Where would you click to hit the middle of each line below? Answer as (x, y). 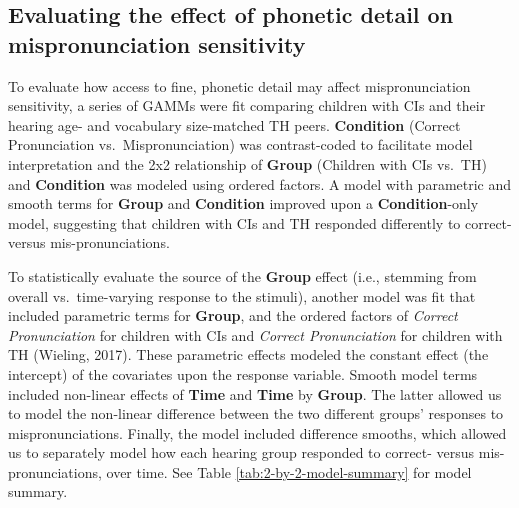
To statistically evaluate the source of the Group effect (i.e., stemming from (242, 275)
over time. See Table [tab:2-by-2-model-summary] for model (289, 471)
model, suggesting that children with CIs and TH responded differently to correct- (260, 222)
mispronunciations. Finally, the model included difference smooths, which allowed (257, 432)
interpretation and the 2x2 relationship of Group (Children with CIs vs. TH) (247, 163)
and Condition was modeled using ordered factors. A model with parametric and (260, 183)
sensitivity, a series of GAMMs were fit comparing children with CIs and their (247, 105)
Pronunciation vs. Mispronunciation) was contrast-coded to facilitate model (240, 144)
